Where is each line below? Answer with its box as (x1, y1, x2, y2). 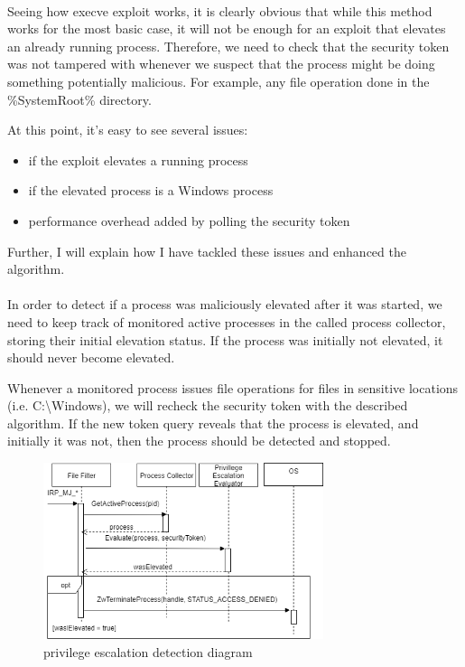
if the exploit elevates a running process (28, 150, 248, 169)
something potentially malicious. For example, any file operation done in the (7, 71, 430, 90)
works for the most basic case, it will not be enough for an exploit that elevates (7, 19, 446, 38)
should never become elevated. (7, 348, 175, 367)
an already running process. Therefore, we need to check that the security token (7, 36, 450, 55)
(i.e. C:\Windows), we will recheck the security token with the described (7, 396, 408, 415)
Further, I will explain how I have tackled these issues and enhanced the (7, 241, 406, 260)
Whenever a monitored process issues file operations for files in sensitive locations (7, 378, 459, 397)
